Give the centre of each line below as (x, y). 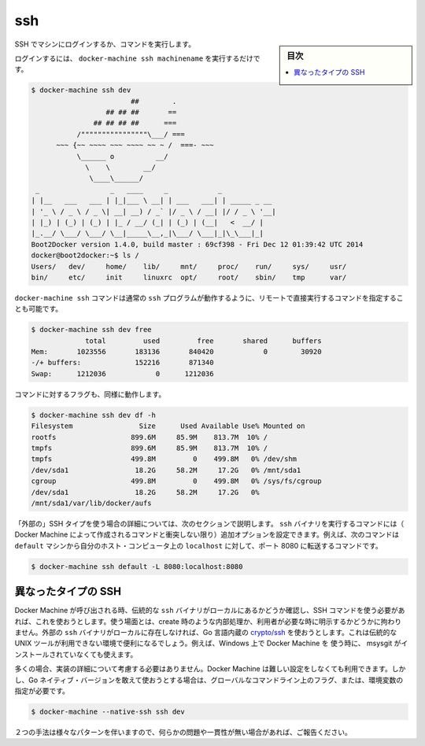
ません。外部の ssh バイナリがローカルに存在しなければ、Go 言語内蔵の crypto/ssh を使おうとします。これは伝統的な (206, 632)
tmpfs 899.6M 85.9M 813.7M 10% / (150, 448)
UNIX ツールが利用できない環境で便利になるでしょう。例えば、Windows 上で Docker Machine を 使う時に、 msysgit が (208, 643)
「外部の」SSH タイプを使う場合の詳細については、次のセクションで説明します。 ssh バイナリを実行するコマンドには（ (209, 523)
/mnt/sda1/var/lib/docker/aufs (92, 503)
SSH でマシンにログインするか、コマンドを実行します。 (105, 44)
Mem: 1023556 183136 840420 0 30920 (176, 352)
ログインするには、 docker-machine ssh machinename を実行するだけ (134, 58)
